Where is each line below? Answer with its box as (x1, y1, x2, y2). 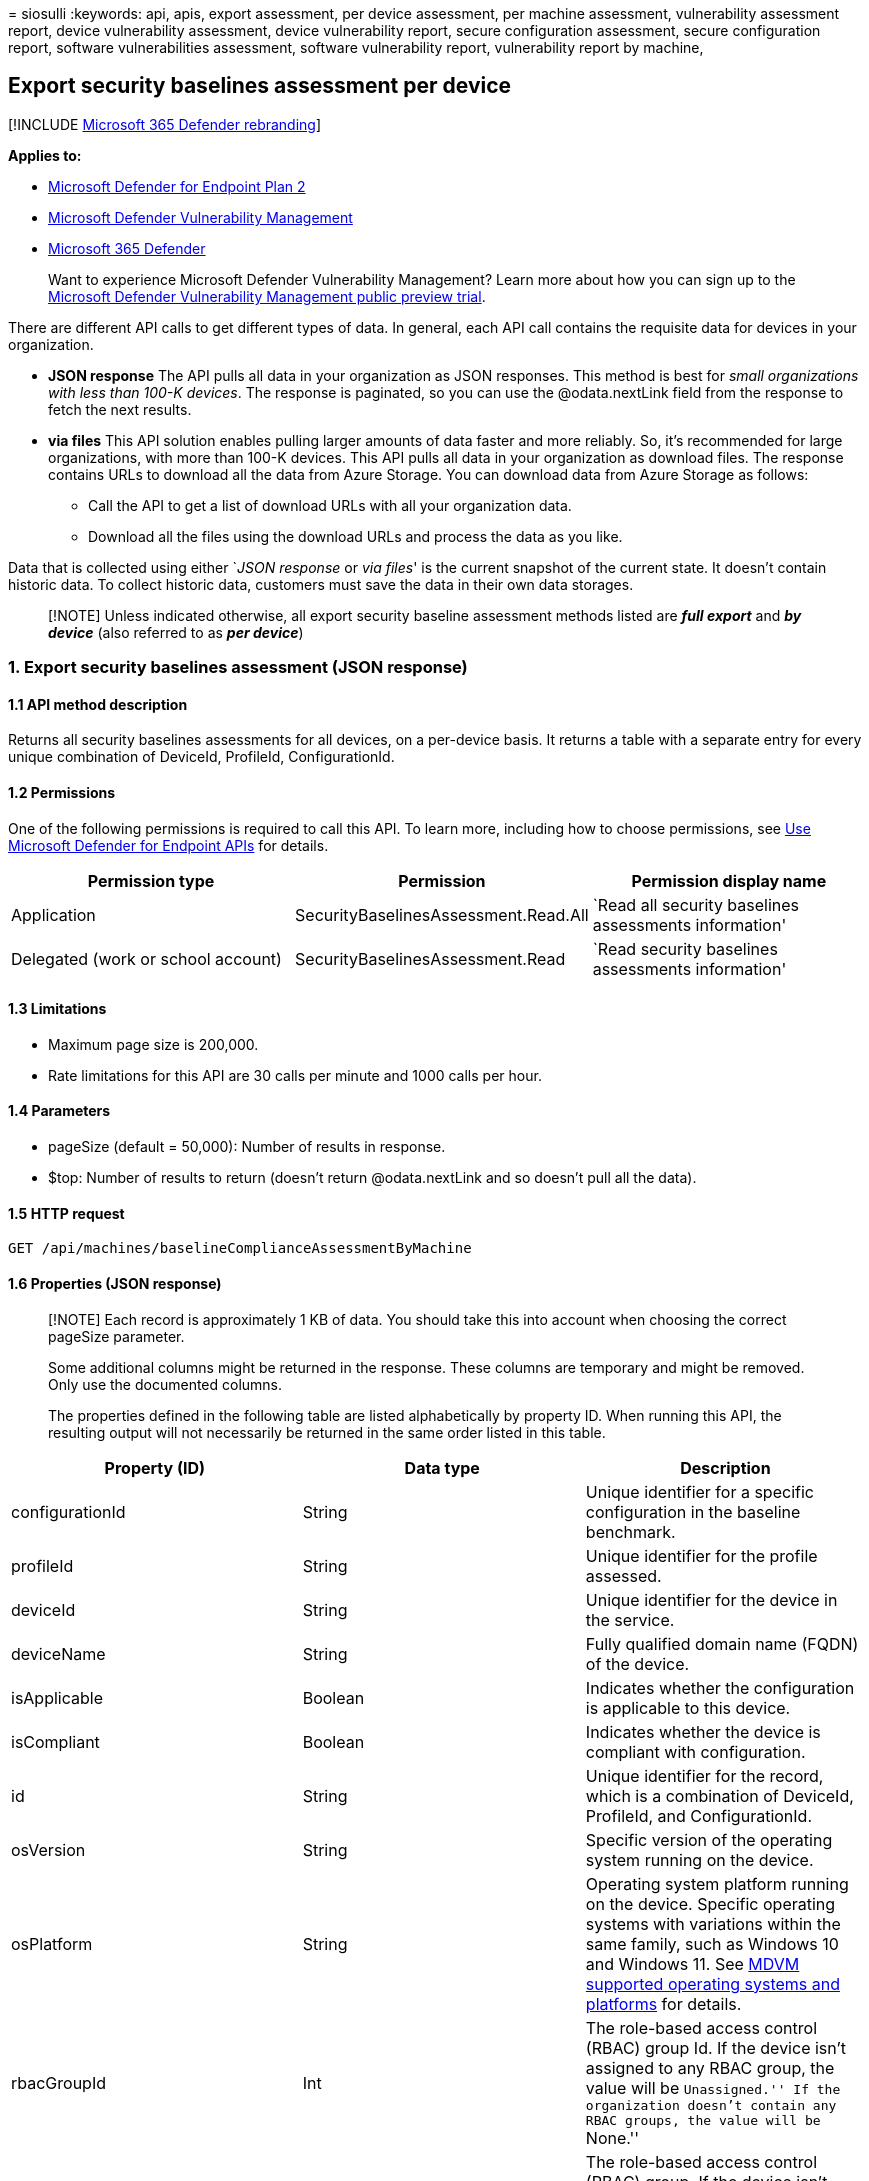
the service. (585, 1609, 675, 1630)
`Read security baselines (592, 938, 778, 959)
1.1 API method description (8, 695, 188, 713)
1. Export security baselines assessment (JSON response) (8, 657, 468, 678)
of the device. (585, 1653, 690, 1674)
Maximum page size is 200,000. (48, 1035, 259, 1053)
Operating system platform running (585, 1873, 849, 1894)
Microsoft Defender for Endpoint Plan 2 (48, 177, 306, 195)
